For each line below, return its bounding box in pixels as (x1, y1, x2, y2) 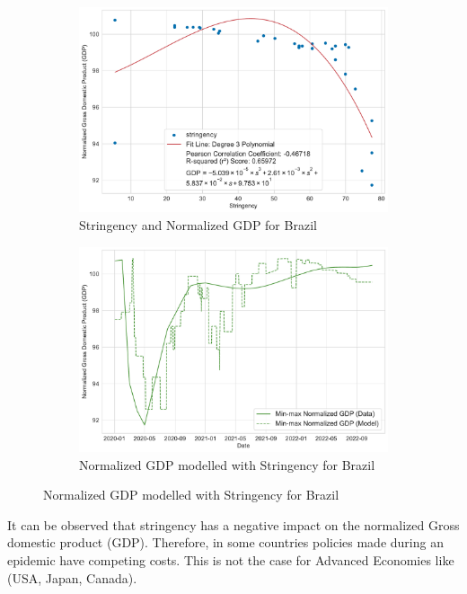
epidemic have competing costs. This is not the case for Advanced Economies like (7, 551, 454, 570)
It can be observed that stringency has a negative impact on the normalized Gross (7, 515, 460, 534)
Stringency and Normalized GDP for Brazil (79, 216, 317, 235)
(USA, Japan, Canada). (7, 568, 137, 587)
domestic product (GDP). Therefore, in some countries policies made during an (7, 533, 444, 552)
